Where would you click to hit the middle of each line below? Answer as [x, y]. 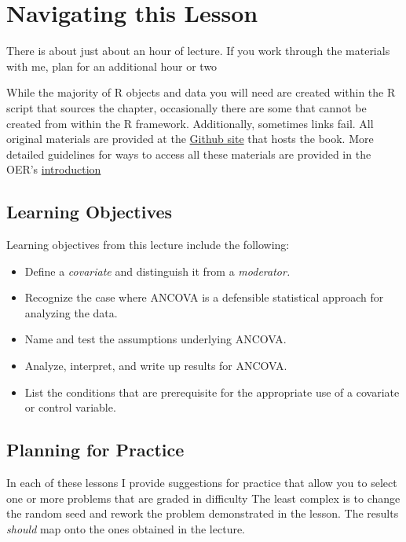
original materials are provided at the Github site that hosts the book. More [190, 139]
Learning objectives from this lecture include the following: [148, 245]
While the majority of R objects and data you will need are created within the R [201, 92]
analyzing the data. [71, 312]
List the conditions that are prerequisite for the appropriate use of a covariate [212, 392]
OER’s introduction [54, 169]
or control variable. [70, 407]
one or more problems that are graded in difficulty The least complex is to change [203, 498]
